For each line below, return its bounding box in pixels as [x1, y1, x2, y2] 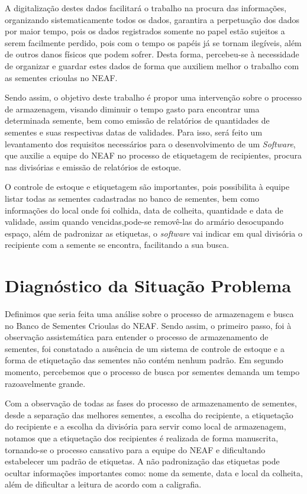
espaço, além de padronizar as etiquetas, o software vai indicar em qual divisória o [5, 227, 303, 239]
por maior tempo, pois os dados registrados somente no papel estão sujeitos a [5, 25, 285, 37]
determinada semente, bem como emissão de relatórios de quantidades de [5, 114, 270, 127]
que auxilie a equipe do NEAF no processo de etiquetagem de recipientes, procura [5, 149, 302, 162]
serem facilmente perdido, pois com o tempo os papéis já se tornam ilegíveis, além [5, 36, 302, 49]
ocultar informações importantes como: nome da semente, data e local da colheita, [5, 466, 303, 479]
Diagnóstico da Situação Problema [5, 273, 292, 298]
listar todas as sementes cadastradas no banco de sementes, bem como [5, 192, 260, 204]
